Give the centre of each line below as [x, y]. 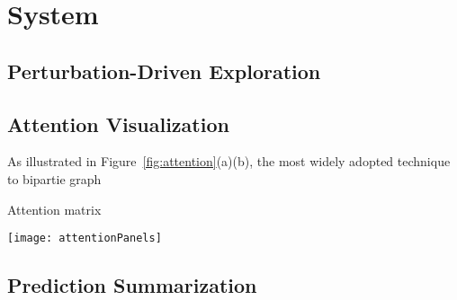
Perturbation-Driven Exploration [164, 71]
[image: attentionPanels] [85, 238]
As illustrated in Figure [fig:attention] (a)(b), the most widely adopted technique [229, 161]
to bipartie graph [54, 178]
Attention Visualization [118, 124]
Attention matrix [54, 209]
